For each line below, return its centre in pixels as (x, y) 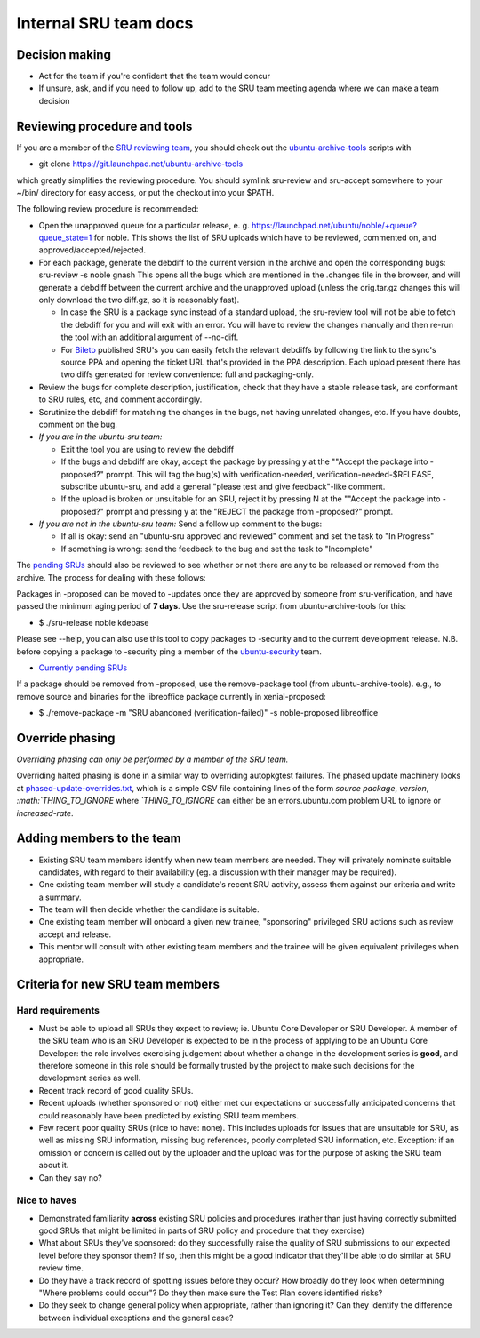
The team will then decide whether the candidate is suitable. (149, 909)
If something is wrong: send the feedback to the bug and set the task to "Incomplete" (217, 549)
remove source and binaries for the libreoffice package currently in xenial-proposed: (171, 696)
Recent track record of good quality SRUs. (116, 1090)
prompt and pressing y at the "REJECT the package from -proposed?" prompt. (249, 511)
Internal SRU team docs (105, 23)
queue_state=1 (65, 238)
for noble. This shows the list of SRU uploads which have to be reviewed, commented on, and (265, 238)
